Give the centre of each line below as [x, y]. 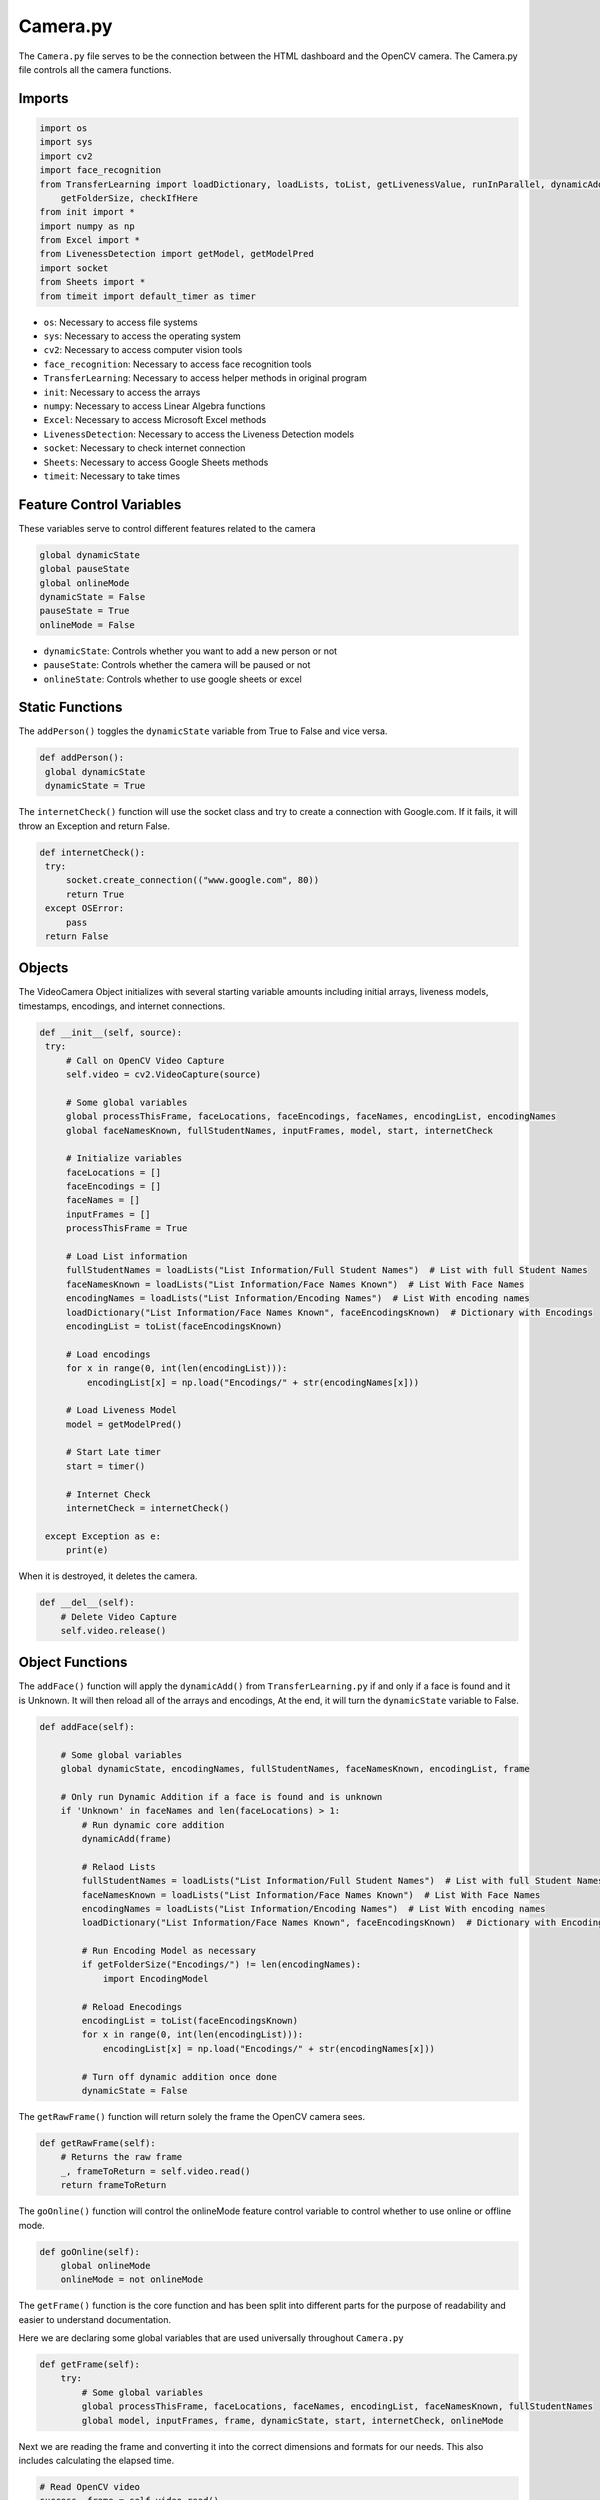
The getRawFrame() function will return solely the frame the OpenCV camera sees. [191, 2116]
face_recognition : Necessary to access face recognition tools [177, 364]
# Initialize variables [124, 1158]
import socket [74, 268]
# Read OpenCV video [89, 2486]
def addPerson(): [82, 758]
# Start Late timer [113, 1452]
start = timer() [105, 1466]
